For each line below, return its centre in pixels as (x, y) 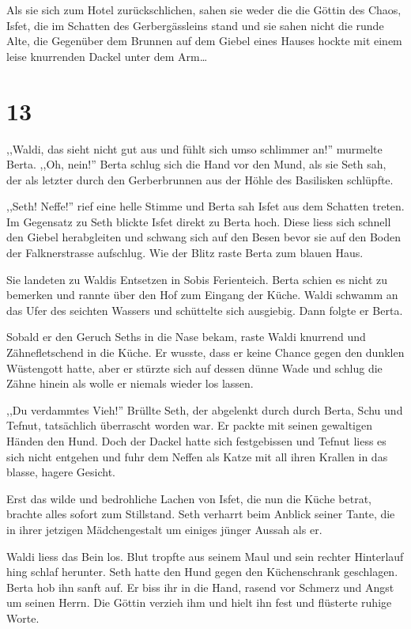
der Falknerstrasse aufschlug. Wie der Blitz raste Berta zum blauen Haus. (185, 253)
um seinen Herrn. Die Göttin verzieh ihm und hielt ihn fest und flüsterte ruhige (199, 602)
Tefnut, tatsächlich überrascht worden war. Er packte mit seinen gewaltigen (189, 425)
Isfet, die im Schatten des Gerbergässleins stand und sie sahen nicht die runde (195, 25)
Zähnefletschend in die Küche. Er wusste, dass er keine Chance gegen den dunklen (205, 352)
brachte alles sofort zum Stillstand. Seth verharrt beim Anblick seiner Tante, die (201, 514)
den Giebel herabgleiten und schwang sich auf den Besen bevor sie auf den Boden (204, 237)
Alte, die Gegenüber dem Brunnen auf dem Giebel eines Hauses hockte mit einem (204, 41)
